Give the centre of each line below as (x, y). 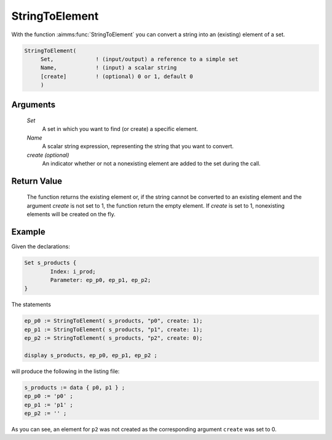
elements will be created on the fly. (71, 214)
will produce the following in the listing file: (65, 371)
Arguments (34, 104)
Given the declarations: (41, 246)
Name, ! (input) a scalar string (109, 68)
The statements (31, 305)
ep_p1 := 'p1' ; (49, 405)
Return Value (37, 181)
